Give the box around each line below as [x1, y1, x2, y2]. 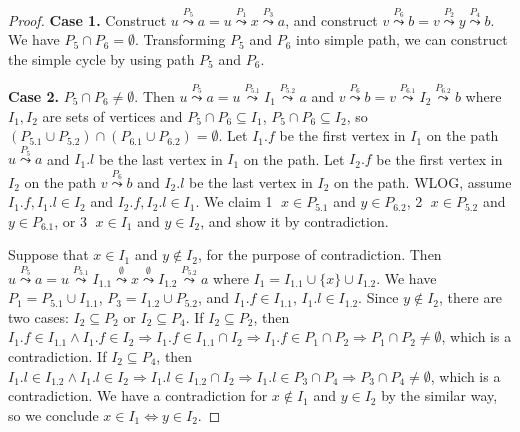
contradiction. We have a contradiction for [8, 385, 268, 406]
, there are [439, 287, 503, 308]
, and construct [285, 9, 378, 30]
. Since [358, 287, 399, 308]
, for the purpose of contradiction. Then [197, 244, 442, 265]
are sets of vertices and [42, 105, 183, 126]
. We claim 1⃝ [195, 191, 277, 212]
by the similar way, [381, 385, 498, 406]
